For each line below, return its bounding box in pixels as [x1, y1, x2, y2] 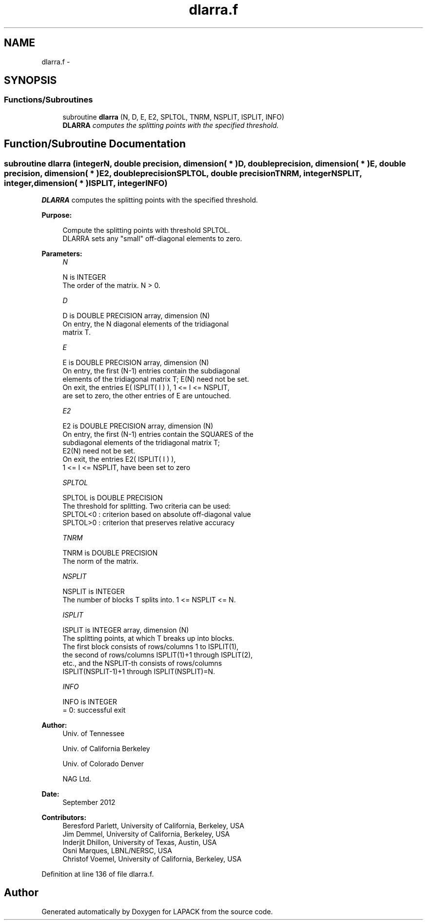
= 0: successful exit [62, 706, 126, 715]
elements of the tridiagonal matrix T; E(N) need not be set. [62, 375, 249, 384]
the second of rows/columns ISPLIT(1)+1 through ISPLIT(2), [62, 651, 253, 659]
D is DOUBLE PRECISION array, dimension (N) [62, 311, 210, 320]
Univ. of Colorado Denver [62, 760, 144, 768]
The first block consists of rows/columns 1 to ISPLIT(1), [62, 642, 239, 651]
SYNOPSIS [4, 74, 57, 87]
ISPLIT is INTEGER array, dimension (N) [62, 626, 189, 635]
